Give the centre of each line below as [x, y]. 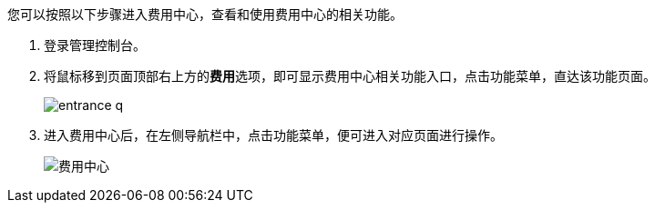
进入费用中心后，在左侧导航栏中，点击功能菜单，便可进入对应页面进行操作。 [273, 135]
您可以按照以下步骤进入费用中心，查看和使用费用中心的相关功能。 [205, 14]
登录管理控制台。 [95, 45]
